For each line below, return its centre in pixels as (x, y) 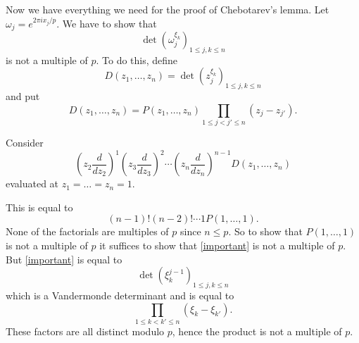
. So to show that (265, 231)
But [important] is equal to (64, 259)
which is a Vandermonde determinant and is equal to (120, 295)
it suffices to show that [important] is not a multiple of (217, 245)
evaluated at (32, 183)
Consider (25, 143)
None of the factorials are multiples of (87, 231)
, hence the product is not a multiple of (257, 331)
